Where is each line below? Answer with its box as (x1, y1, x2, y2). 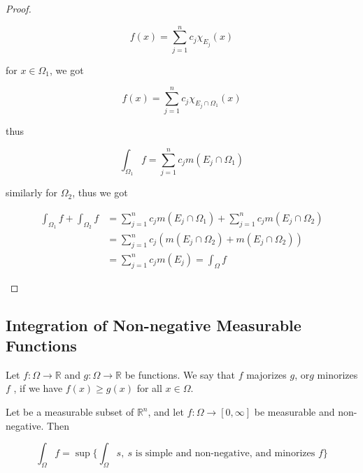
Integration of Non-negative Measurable (6, 314, 301, 335)
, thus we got (72, 185, 128, 200)
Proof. (6, 1, 31, 15)
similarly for (6, 185, 58, 200)
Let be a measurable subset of (6, 405, 134, 419)
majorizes (246, 367, 287, 381)
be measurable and (254, 405, 335, 419)
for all (136, 381, 162, 395)
